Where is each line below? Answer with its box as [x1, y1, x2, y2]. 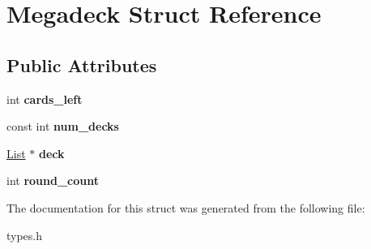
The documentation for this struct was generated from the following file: [6, 199, 365, 216]
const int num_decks [6, 118, 119, 135]
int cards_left [6, 90, 83, 107]
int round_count [6, 172, 100, 189]
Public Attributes [6, 52, 157, 77]
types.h [6, 226, 43, 243]
